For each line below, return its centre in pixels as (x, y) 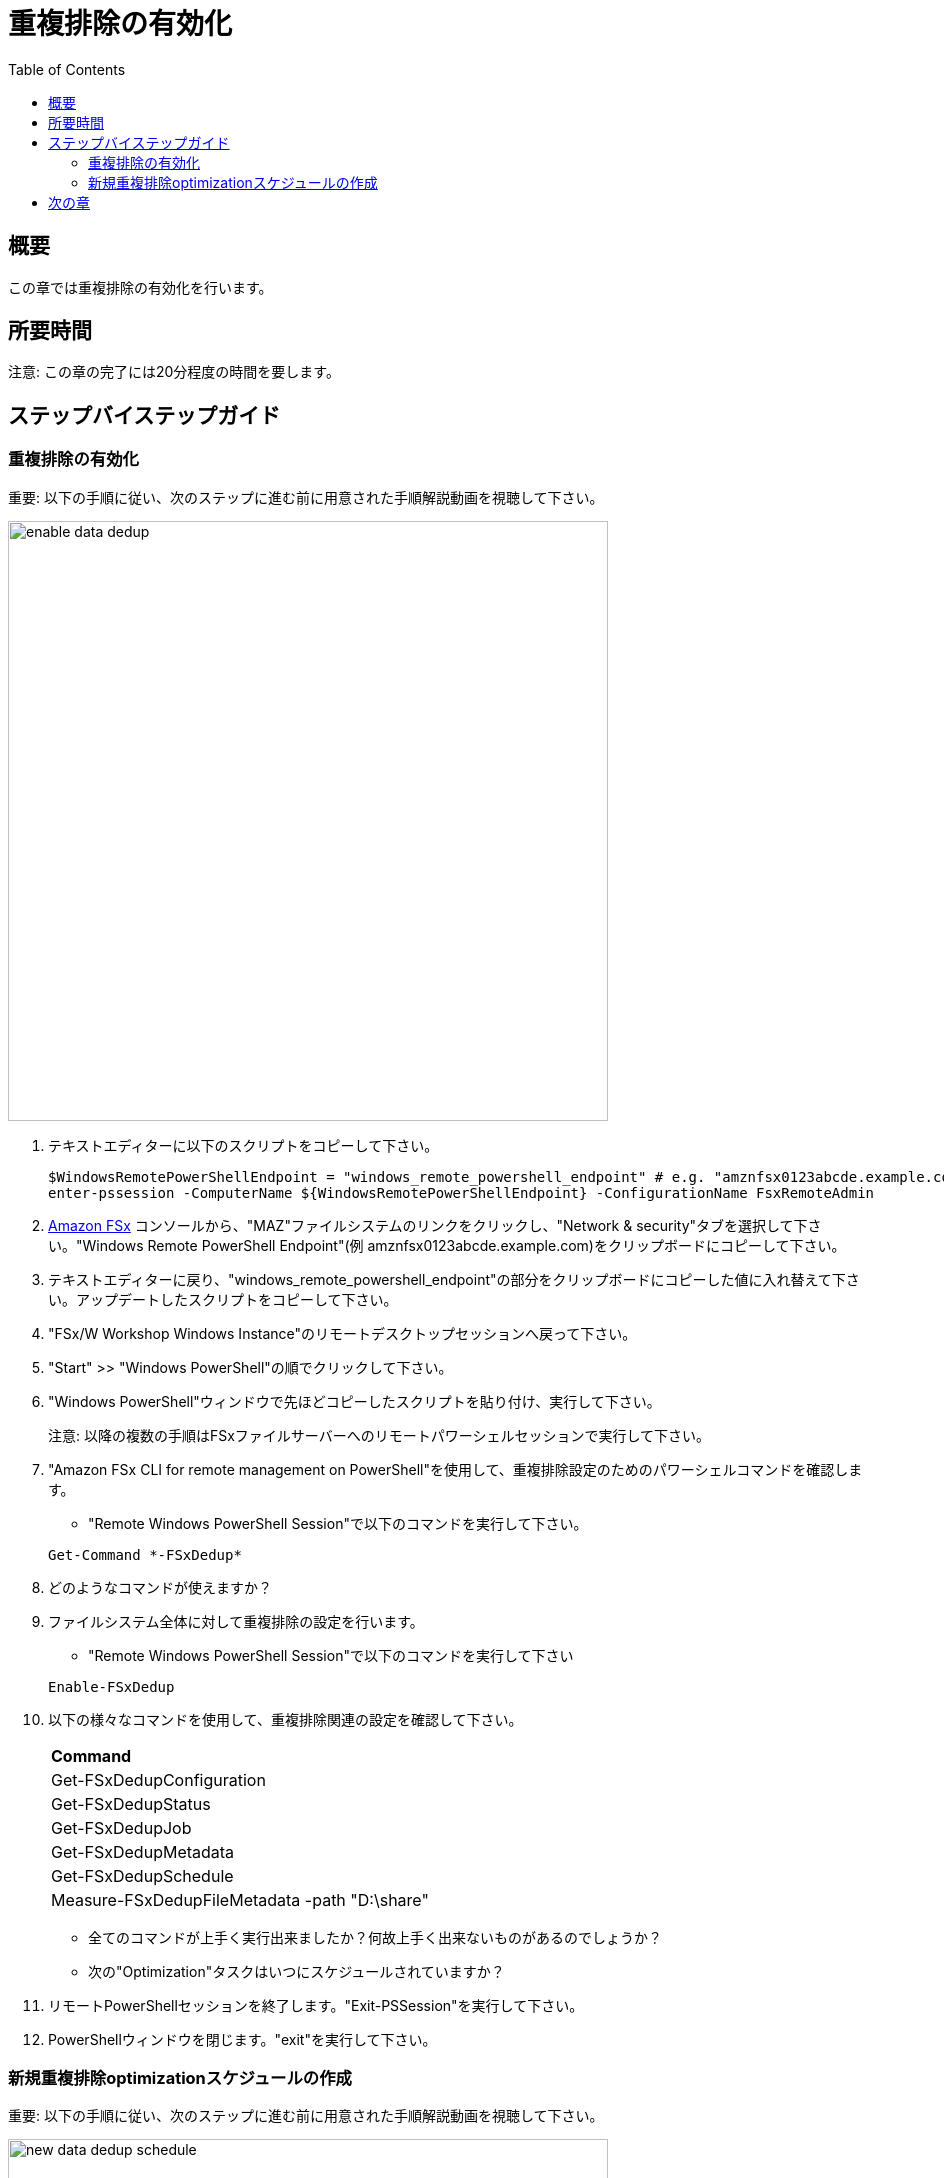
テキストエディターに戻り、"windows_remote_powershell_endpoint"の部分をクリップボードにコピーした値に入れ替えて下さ (454, 1279)
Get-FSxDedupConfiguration (158, 1779)
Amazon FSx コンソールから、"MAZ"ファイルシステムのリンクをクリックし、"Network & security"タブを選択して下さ (435, 1225)
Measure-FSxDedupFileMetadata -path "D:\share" (240, 1899)
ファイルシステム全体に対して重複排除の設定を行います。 (236, 1621)
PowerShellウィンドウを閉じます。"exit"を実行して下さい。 (242, 2039)
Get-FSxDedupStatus (131, 1803)
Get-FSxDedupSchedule (142, 1875)
